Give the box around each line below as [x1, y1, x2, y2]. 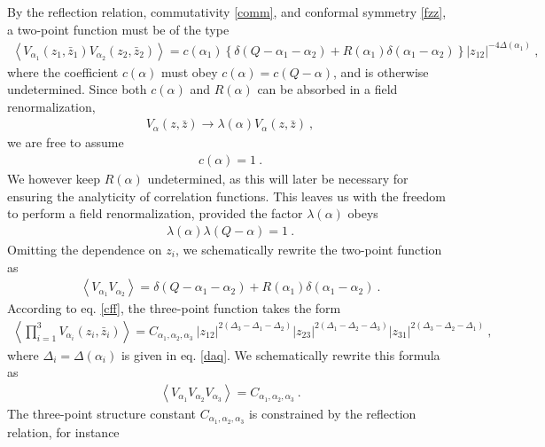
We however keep [7, 169, 101, 188]
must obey [161, 62, 218, 81]
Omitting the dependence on [7, 239, 162, 258]
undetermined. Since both [7, 80, 147, 98]
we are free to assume [7, 133, 124, 152]
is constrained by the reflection [248, 404, 417, 422]
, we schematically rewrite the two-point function [175, 239, 442, 258]
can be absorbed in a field [257, 80, 398, 98]
